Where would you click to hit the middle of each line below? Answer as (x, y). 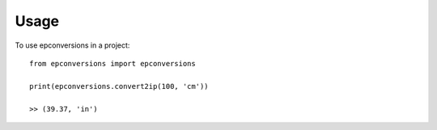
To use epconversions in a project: (72, 45)
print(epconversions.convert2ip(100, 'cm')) (119, 86)
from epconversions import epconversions (112, 63)
